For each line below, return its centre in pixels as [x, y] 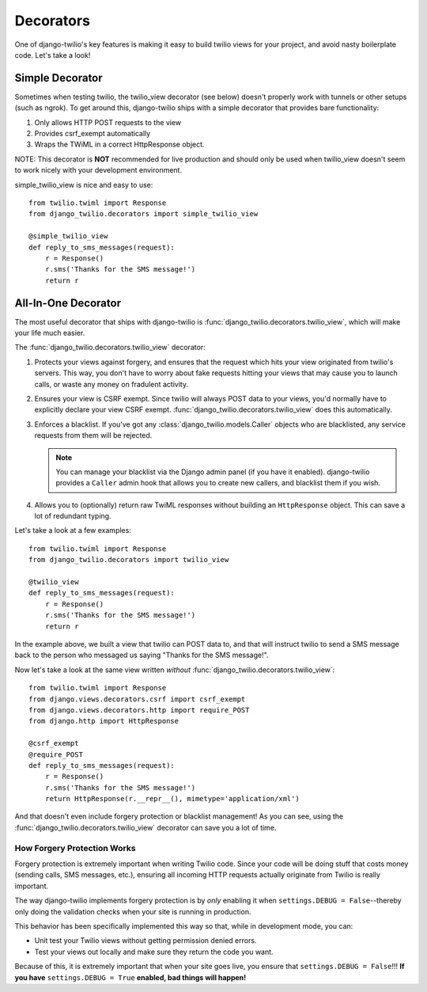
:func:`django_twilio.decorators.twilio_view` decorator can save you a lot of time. [145, 827]
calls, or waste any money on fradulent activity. [111, 384]
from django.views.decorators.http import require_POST [139, 710]
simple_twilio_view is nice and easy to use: [84, 184]
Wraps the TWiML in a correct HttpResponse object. [119, 144]
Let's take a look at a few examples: [73, 530]
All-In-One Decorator [68, 303]
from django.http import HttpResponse [104, 721]
